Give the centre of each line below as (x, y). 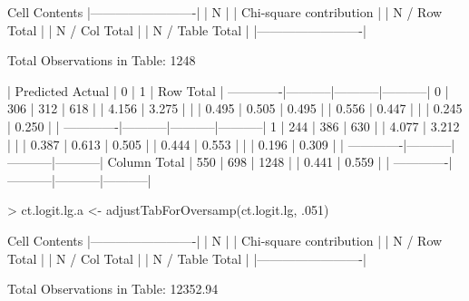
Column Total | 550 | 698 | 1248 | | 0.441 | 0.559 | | (249, 162)
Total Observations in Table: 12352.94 (113, 289)
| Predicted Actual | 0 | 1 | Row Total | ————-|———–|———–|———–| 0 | (228, 90)
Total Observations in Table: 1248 (102, 60)
